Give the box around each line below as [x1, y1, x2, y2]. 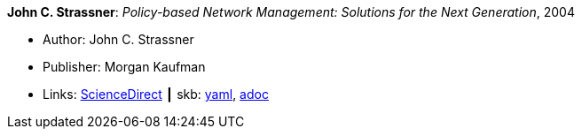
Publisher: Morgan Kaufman [43, 59, 206, 74]
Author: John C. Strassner [43, 32, 194, 47]
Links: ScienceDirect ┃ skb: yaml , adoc [43, 87, 269, 102]
